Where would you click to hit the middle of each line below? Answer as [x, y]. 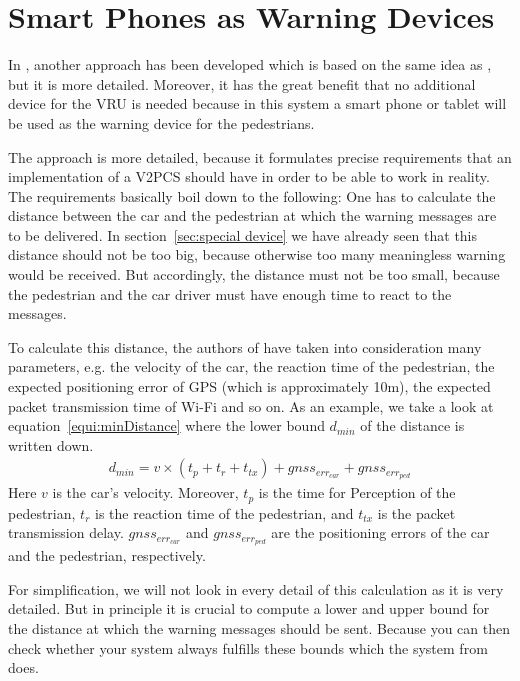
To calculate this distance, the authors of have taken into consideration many [245, 346]
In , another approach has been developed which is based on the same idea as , [250, 64]
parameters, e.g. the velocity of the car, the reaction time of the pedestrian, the [251, 366]
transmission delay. [66, 532]
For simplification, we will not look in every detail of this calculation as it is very [256, 588]
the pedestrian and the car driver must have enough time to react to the [230, 293]
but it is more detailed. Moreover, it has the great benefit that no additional [242, 83]
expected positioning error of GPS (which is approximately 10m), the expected [249, 386]
